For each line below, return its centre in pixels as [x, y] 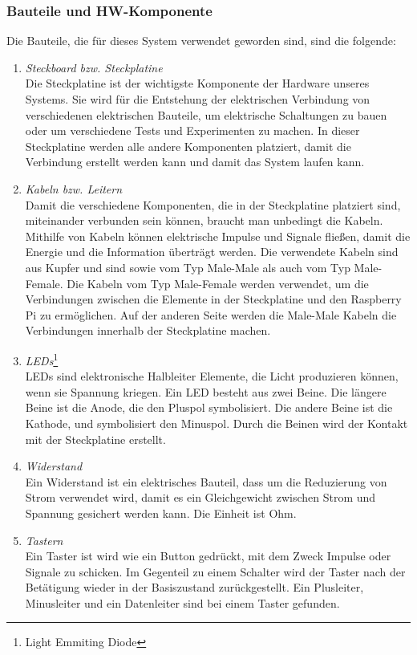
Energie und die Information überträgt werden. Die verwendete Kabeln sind [212, 252]
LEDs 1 [42, 359]
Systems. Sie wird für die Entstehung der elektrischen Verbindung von [198, 99]
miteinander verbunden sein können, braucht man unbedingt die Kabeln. [204, 220]
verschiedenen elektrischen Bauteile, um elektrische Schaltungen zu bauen [206, 114]
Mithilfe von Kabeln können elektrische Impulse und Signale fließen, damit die [218, 236]
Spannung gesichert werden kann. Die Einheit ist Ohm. [161, 513]
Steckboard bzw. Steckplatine [94, 67]
